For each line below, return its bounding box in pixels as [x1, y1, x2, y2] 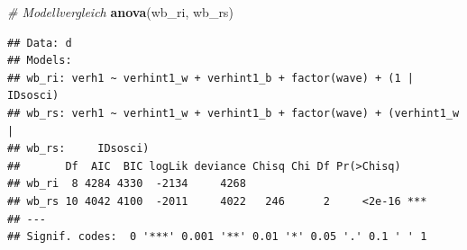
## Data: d [7, 36, 72, 49]
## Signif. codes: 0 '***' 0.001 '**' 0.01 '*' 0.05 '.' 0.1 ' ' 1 [7, 230, 427, 244]
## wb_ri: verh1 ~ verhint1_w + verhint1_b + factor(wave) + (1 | [7, 71, 415, 85]
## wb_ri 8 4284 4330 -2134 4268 [7, 177, 246, 191]
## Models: [7, 54, 72, 67]
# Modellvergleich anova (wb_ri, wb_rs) [7, 3, 233, 21]
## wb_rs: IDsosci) [7, 142, 150, 156]
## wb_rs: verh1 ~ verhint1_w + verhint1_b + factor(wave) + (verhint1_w [7, 106, 460, 120]
